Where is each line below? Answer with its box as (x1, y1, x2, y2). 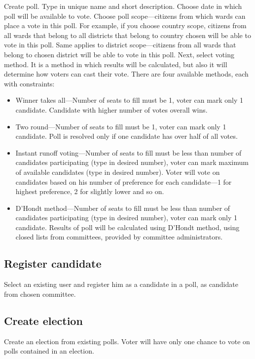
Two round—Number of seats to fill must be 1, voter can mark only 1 (15, 121, 226, 131)
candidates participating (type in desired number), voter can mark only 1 (15, 212, 237, 223)
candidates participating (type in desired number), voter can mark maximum (15, 157, 249, 167)
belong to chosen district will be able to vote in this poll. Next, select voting (4, 49, 234, 59)
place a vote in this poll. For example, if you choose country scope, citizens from (4, 20, 247, 31)
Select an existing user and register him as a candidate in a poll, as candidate (4, 279, 238, 289)
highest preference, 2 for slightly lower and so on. (15, 186, 164, 197)
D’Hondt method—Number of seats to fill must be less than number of (15, 202, 230, 213)
